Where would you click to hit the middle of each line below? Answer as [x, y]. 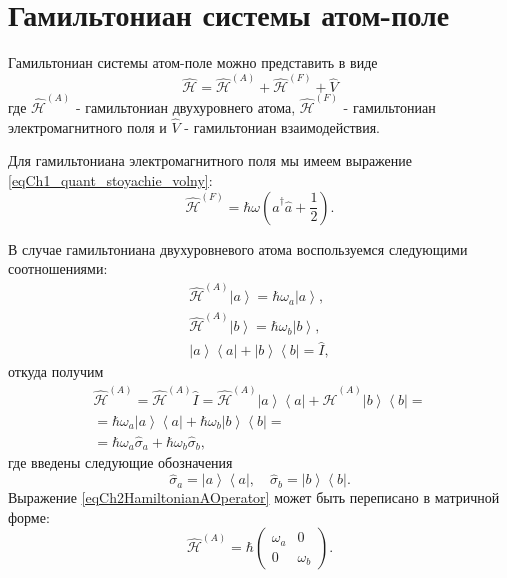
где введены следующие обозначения [120, 462]
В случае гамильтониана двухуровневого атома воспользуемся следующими [238, 248]
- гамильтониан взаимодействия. [282, 126]
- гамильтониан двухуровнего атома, [185, 107]
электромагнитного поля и [87, 126]
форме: [29, 516]
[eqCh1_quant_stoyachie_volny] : [110, 180]
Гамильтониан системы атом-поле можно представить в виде [193, 62]
